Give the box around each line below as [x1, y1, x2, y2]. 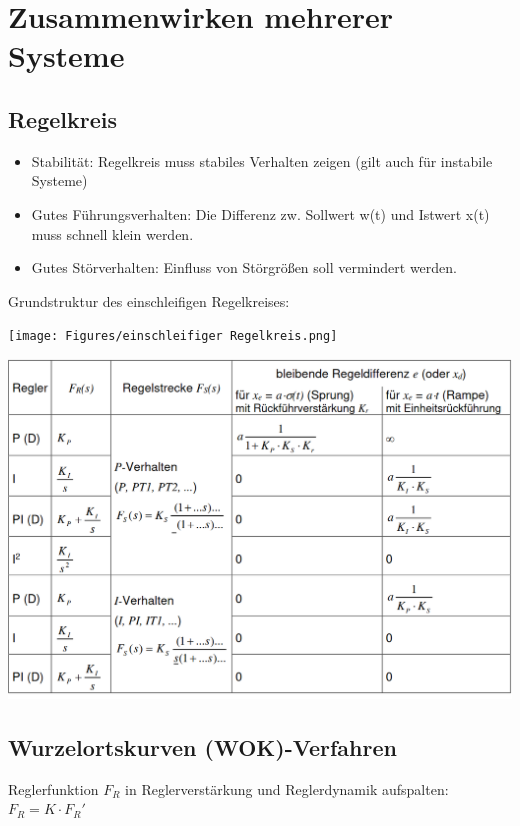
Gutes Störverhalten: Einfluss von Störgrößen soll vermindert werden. [31, 257, 457, 278]
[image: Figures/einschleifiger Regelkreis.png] [8, 329, 338, 344]
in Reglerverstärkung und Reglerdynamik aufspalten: [125, 778, 449, 799]
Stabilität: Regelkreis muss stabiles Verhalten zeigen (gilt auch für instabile [31, 150, 493, 171]
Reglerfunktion [8, 778, 99, 799]
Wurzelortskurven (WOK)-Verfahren [8, 732, 397, 763]
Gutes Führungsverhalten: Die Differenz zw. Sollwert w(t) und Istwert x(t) [31, 203, 490, 224]
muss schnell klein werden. [31, 223, 194, 244]
